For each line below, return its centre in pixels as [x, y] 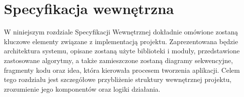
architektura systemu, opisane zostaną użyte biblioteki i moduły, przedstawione [122, 51]
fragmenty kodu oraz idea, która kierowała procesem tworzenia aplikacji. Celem [122, 70]
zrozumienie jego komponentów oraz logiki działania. [82, 89]
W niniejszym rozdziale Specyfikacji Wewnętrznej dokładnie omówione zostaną [121, 32]
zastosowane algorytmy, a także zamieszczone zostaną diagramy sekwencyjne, [119, 60]
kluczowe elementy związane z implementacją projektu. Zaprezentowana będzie [121, 41]
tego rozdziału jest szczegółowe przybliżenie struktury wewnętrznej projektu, [118, 79]
